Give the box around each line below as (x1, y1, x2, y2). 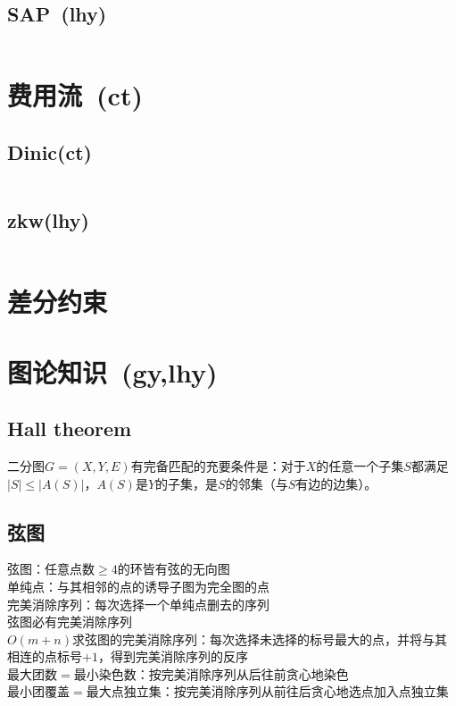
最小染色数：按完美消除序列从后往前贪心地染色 (73, 664, 349, 683)
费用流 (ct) (7, 77, 143, 113)
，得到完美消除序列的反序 (97, 647, 248, 666)
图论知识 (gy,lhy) (7, 353, 218, 390)
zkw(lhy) (7, 206, 89, 234)
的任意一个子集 (316, 456, 404, 475)
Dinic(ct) (7, 138, 92, 165)
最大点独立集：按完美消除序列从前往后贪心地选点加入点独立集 (86, 682, 449, 701)
